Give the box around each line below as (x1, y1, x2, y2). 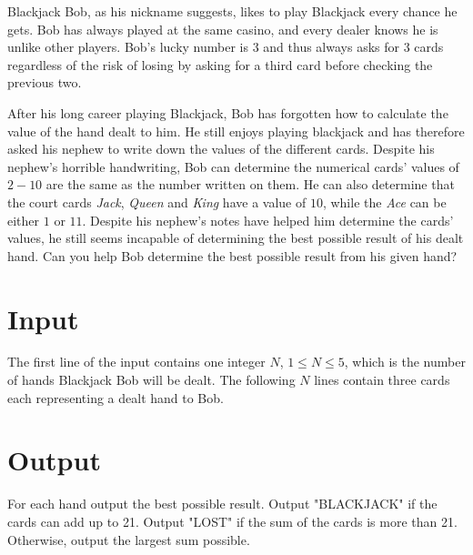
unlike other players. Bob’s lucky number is (7, 37, 248, 56)
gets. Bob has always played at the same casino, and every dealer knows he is (7, 19, 438, 38)
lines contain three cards (314, 370, 450, 389)
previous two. (7, 73, 82, 92)
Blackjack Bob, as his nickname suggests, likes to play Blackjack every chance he (7, 2, 458, 20)
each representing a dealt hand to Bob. (7, 388, 224, 407)
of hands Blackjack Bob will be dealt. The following (7, 370, 296, 389)
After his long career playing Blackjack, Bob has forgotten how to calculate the (7, 103, 448, 122)
